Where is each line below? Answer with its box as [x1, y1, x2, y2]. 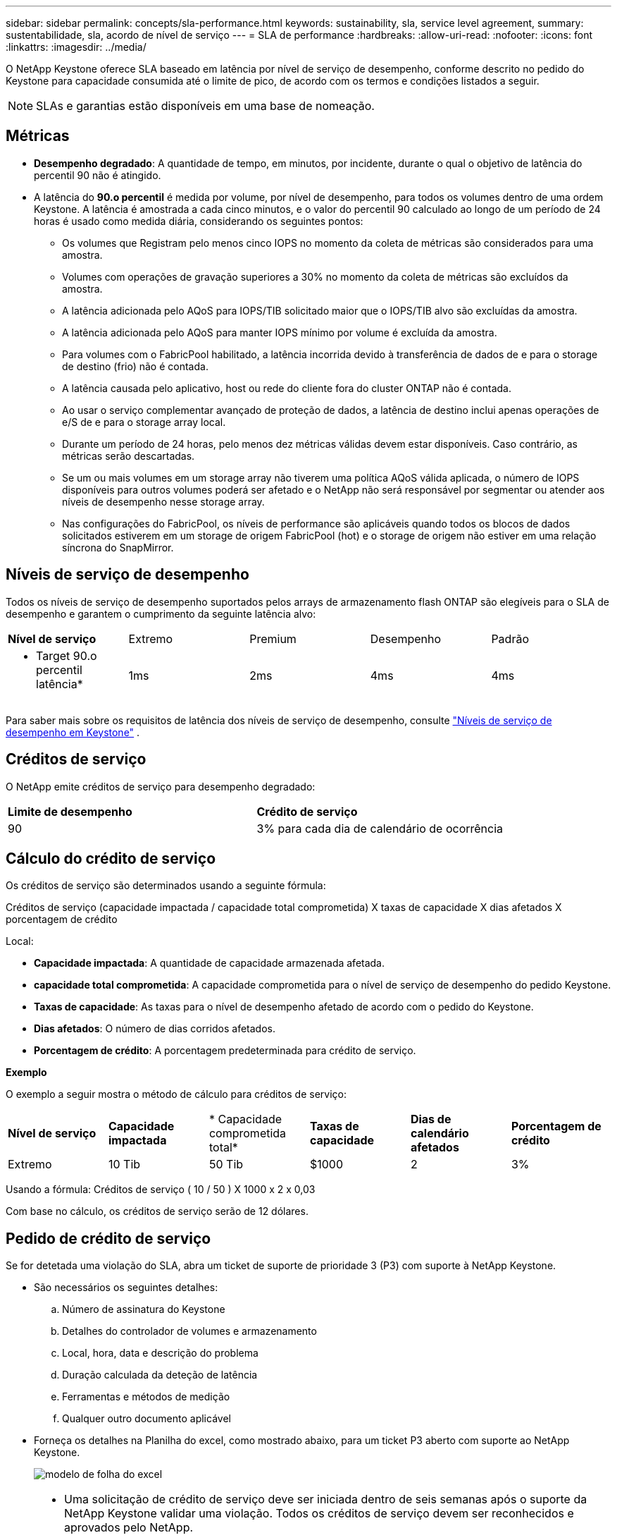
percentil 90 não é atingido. [34, 169, 161, 181]
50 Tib [208, 1157, 244, 1172]
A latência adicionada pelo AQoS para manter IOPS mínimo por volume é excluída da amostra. [62, 326, 497, 338]
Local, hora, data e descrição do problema [62, 1347, 258, 1359]
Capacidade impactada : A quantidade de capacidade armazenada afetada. [34, 957, 385, 970]
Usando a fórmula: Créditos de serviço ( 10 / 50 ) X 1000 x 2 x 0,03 [6, 1183, 316, 1196]
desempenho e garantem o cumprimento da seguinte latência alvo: [6, 607, 316, 620]
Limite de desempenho [8, 804, 132, 819]
